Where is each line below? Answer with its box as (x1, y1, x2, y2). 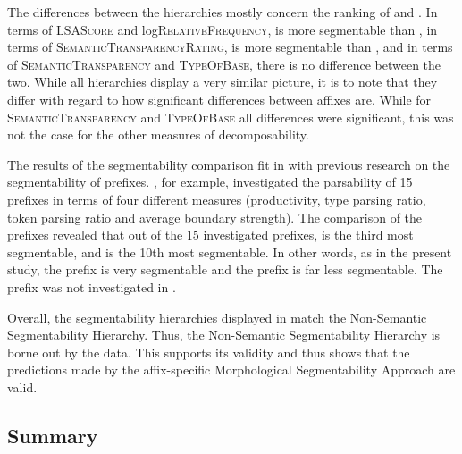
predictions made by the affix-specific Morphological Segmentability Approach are (7, 360, 456, 379)
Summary (7, 421, 98, 449)
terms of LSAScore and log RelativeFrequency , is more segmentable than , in (7, 20, 438, 38)
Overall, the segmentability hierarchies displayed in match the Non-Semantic (7, 307, 427, 326)
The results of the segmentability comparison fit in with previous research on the (7, 155, 450, 173)
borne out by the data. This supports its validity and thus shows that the (7, 342, 410, 361)
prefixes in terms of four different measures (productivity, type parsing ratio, (7, 189, 426, 208)
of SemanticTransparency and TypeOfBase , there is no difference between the (7, 55, 441, 73)
